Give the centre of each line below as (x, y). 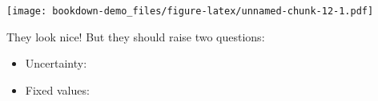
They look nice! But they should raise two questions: (136, 36)
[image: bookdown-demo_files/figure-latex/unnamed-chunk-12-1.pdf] (190, 11)
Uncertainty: (56, 63)
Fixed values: (57, 89)
